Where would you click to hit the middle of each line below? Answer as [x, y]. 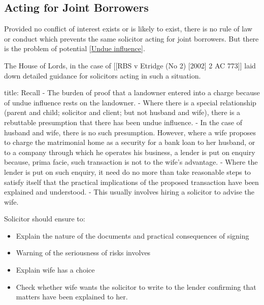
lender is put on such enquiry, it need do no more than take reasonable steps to [127, 171]
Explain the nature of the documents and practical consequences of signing [133, 235]
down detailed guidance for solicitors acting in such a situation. [103, 75]
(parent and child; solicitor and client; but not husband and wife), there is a [122, 112]
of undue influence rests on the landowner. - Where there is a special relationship [130, 102]
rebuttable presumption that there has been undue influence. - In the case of [123, 122]
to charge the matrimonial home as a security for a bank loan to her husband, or [130, 142]
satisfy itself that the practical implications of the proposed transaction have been [131, 182]
